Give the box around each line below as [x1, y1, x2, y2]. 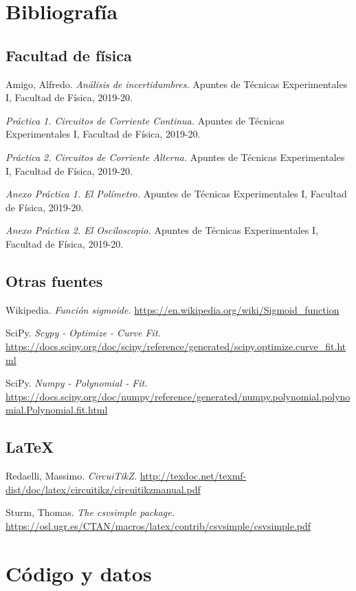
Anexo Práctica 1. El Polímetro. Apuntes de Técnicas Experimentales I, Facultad [5, 186, 347, 201]
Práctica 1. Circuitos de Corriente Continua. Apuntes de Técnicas [5, 113, 285, 127]
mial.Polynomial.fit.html [5, 402, 108, 417]
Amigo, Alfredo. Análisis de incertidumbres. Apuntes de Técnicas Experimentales [5, 76, 348, 91]
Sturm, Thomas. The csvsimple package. [5, 505, 175, 519]
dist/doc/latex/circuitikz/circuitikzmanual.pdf [5, 482, 201, 496]
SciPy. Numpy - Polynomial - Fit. [5, 376, 148, 390]
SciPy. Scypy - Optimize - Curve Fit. [5, 325, 161, 340]
